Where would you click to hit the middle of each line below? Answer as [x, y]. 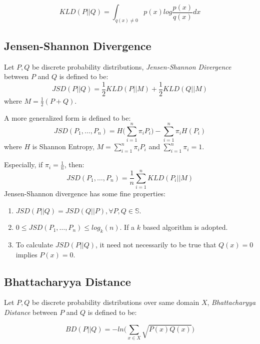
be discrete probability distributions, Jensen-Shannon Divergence [132, 66]
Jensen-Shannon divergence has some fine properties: [85, 194]
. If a [127, 227]
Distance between [31, 312]
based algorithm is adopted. [185, 227]
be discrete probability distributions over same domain [116, 302]
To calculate [34, 245]
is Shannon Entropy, [63, 146]
